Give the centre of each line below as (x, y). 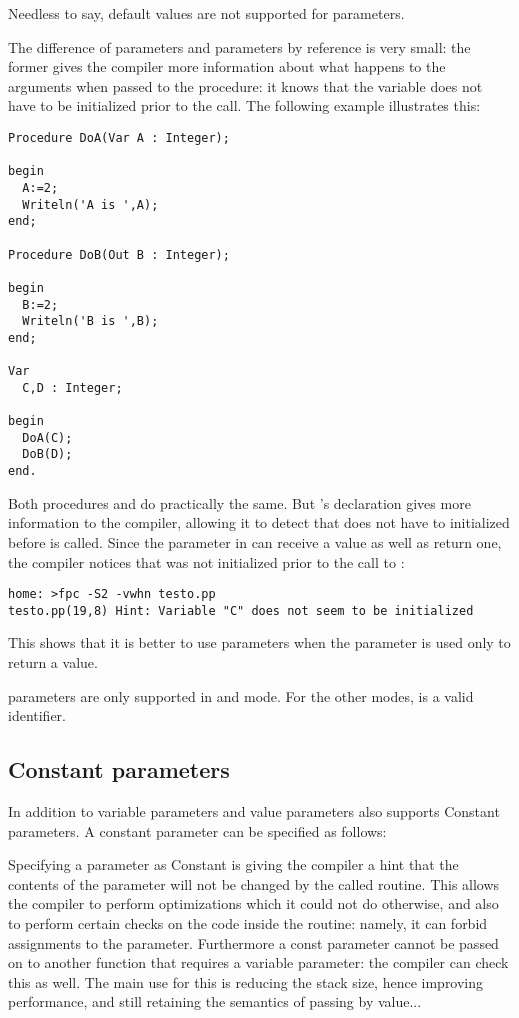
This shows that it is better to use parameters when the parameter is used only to (259, 642)
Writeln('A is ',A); (90, 204)
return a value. (53, 662)
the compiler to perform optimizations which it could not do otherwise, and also (253, 903)
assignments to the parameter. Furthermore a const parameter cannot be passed (253, 942)
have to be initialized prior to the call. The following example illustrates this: (244, 105)
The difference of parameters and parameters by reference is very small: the (239, 46)
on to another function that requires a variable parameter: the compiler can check (258, 962)
